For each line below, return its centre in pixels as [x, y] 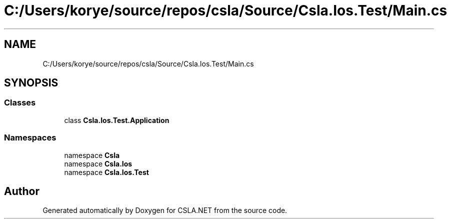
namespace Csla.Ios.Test [106, 172]
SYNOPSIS [31, 83]
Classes [20, 103]
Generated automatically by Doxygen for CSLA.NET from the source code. [165, 210]
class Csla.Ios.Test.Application [117, 120]
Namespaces [30, 138]
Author [22, 191]
